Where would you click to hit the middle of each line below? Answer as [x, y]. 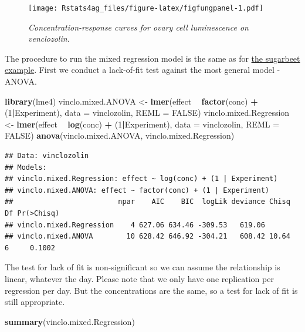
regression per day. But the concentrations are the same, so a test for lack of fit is [151, 290]
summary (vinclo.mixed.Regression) [70, 321]
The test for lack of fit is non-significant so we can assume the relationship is [143, 267]
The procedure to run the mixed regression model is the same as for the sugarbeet [152, 58]
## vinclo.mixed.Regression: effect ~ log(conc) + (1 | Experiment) [141, 179]
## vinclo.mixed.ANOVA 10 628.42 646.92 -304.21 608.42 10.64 [148, 237]
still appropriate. [35, 302]
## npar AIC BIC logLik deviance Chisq [148, 202]
